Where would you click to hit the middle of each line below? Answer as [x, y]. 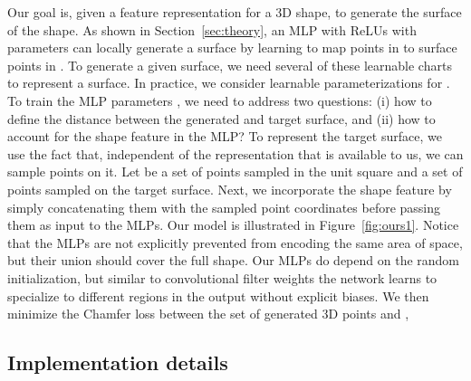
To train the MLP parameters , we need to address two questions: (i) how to [220, 100]
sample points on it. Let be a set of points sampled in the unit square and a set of [235, 171]
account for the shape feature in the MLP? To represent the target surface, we [225, 136]
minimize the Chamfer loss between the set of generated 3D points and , [208, 314]
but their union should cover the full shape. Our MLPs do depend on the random [234, 260]
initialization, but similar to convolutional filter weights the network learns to [222, 277]
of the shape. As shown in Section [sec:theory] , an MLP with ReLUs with [212, 29]
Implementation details [118, 362]
